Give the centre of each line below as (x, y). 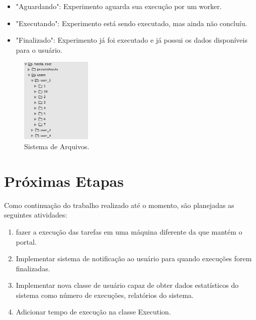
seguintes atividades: (36, 215)
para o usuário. (39, 49)
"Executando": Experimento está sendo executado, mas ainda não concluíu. (132, 23)
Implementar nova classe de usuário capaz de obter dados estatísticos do (127, 285)
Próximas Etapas (64, 181)
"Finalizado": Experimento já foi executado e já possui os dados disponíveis (132, 40)
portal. (26, 241)
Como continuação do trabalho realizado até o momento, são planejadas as (119, 205)
